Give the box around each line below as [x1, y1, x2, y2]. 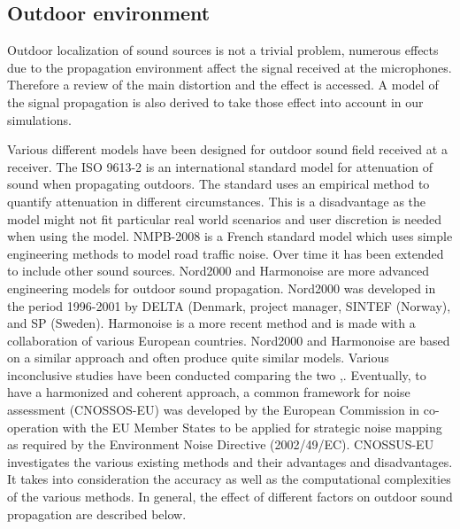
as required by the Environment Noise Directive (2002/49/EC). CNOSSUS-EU [7, 435, 434, 454]
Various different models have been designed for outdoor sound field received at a [7, 140, 448, 159]
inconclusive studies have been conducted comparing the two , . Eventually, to [7, 365, 426, 384]
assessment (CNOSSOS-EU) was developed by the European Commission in [7, 401, 420, 419]
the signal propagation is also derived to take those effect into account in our [7, 92, 424, 111]
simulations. [7, 110, 72, 128]
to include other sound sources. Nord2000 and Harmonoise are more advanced [7, 261, 429, 280]
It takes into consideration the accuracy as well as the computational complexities [7, 470, 451, 488]
